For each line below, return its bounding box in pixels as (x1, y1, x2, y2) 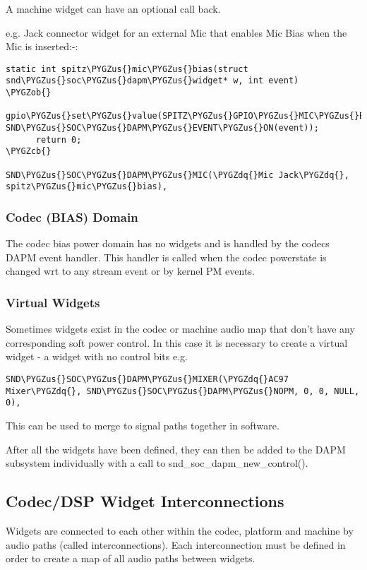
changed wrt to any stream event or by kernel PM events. (6, 263, 255, 278)
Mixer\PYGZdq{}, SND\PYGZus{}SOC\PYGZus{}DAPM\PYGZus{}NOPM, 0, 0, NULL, (6, 386, 360, 396)
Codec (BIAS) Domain (6, 208, 138, 225)
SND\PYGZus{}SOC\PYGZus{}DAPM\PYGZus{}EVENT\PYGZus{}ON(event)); (6, 123, 319, 133)
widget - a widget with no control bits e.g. (6, 349, 188, 364)
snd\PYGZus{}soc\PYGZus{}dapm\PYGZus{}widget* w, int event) (6, 76, 299, 86)
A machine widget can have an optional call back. (6, 1, 221, 16)
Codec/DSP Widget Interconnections (6, 490, 284, 512)
